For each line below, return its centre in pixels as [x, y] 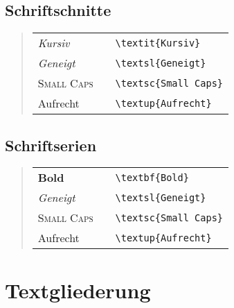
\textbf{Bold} [152, 177]
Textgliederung [78, 290]
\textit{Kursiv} [158, 43]
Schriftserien [51, 145]
